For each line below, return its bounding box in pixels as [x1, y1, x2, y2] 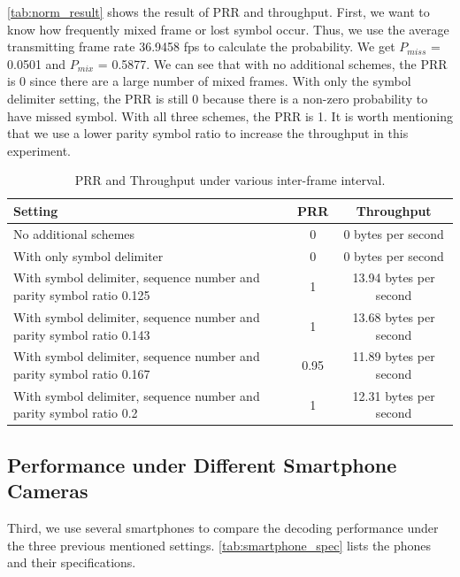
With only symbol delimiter [13, 246, 164, 265]
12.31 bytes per [352, 386, 435, 404]
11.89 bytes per [352, 347, 435, 365]
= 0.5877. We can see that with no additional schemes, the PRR [97, 54, 448, 73]
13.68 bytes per [352, 307, 435, 326]
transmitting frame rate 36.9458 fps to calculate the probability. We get [7, 37, 395, 56]
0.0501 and [7, 54, 66, 73]
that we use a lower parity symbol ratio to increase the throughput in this [7, 124, 409, 142]
